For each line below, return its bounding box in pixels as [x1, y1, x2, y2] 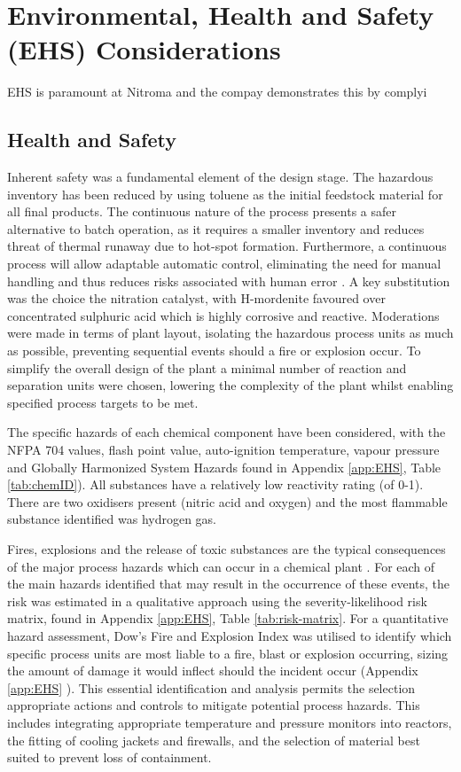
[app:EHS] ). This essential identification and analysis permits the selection [7, 678, 416, 697]
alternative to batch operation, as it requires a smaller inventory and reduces [7, 219, 425, 238]
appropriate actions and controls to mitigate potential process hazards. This [7, 696, 420, 714]
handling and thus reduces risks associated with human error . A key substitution [7, 271, 450, 290]
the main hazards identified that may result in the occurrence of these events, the [7, 574, 449, 593]
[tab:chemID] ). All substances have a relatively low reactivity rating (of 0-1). [7, 475, 424, 494]
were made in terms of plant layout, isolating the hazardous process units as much [7, 324, 454, 342]
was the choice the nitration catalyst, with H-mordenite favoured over [7, 289, 386, 308]
